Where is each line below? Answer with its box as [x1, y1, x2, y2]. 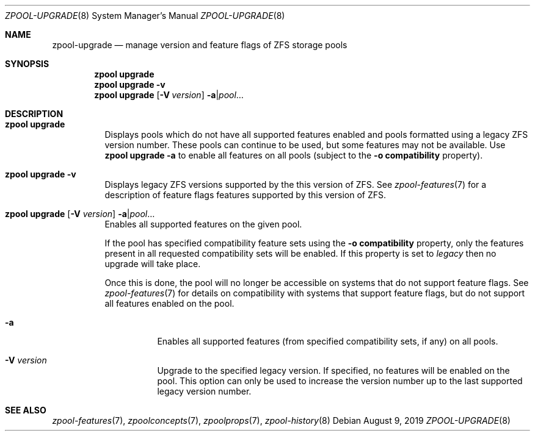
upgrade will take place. [104, 259, 201, 269]
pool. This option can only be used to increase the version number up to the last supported [157, 376, 523, 386]
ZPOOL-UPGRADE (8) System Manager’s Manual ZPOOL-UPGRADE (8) [5, 10, 285, 21]
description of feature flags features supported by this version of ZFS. [104, 190, 387, 200]
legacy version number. [157, 386, 252, 396]
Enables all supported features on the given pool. [104, 219, 302, 229]
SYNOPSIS [5, 59, 49, 69]
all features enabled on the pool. [104, 298, 235, 309]
